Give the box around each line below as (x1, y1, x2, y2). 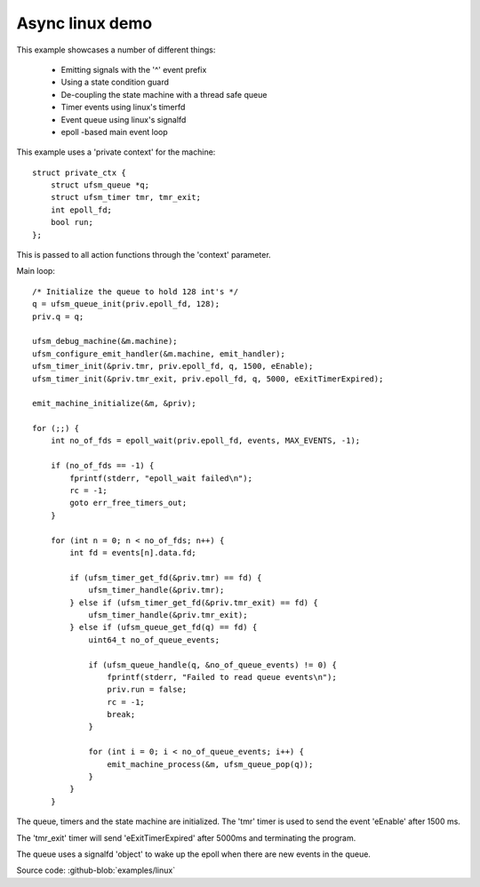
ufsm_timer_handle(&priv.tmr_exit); (88, 610, 248, 619)
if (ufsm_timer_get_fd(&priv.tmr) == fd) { (69, 572, 262, 582)
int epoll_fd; (50, 204, 113, 215)
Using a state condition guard (60, 76, 169, 88)
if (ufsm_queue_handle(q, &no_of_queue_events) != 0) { (88, 659, 337, 670)
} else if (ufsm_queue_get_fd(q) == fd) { (69, 622, 258, 633)
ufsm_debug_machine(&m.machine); (32, 336, 178, 347)
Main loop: (16, 266, 55, 276)
